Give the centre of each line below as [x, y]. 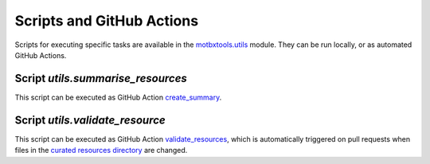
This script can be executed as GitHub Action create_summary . [118, 97]
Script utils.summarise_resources [101, 78]
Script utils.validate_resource [90, 120]
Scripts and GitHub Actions [107, 21]
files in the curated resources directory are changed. [101, 150]
